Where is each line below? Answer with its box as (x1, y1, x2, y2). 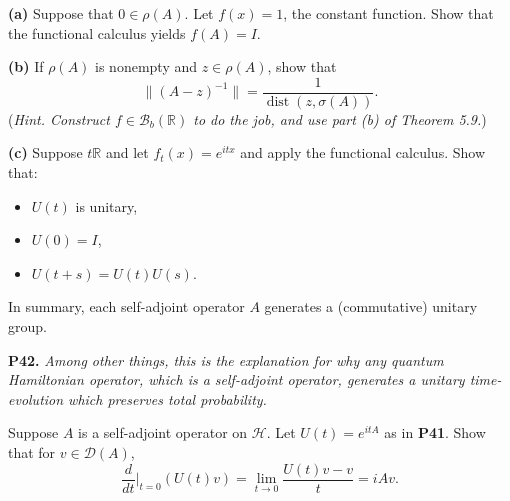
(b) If (8, 56, 44, 77)
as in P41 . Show (384, 422, 486, 443)
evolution (8, 388, 64, 409)
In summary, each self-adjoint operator (8, 296, 245, 317)
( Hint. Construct (8, 108, 110, 129)
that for (8, 441, 56, 462)
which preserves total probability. (68, 388, 267, 409)
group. (8, 316, 47, 336)
